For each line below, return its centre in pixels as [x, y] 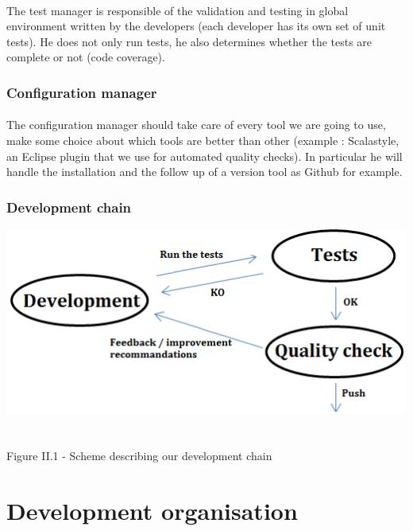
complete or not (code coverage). [86, 57]
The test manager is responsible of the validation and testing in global [178, 10]
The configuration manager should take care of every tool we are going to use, [196, 125]
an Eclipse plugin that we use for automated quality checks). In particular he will [205, 156]
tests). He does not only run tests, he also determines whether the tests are [189, 41]
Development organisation [152, 510]
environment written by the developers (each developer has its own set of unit [196, 26]
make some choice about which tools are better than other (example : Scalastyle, [203, 140]
